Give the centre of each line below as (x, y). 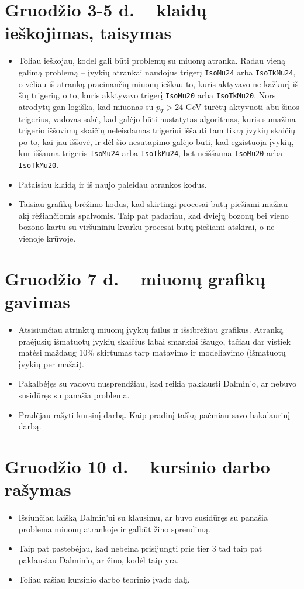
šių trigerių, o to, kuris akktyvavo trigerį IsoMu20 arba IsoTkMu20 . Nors (147, 95)
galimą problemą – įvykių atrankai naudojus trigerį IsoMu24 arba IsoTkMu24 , (157, 72)
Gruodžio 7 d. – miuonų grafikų (135, 278)
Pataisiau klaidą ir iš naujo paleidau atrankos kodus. (113, 184)
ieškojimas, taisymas (88, 32)
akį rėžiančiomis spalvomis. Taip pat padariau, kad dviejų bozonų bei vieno (153, 215)
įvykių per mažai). (51, 364)
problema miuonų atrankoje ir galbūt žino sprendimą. (114, 528)
